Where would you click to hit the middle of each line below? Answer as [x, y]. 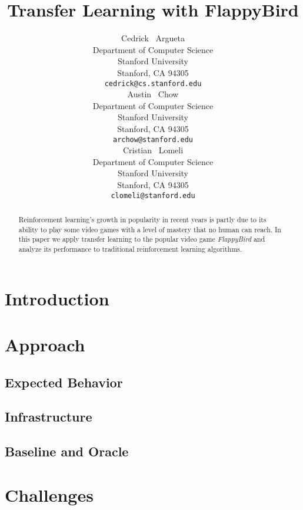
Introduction [57, 298]
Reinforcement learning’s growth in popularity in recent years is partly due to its [142, 220]
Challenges [49, 494]
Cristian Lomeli [153, 150]
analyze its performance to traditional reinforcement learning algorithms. [130, 249]
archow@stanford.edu [153, 139]
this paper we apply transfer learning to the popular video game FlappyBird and [142, 239]
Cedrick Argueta [153, 38]
